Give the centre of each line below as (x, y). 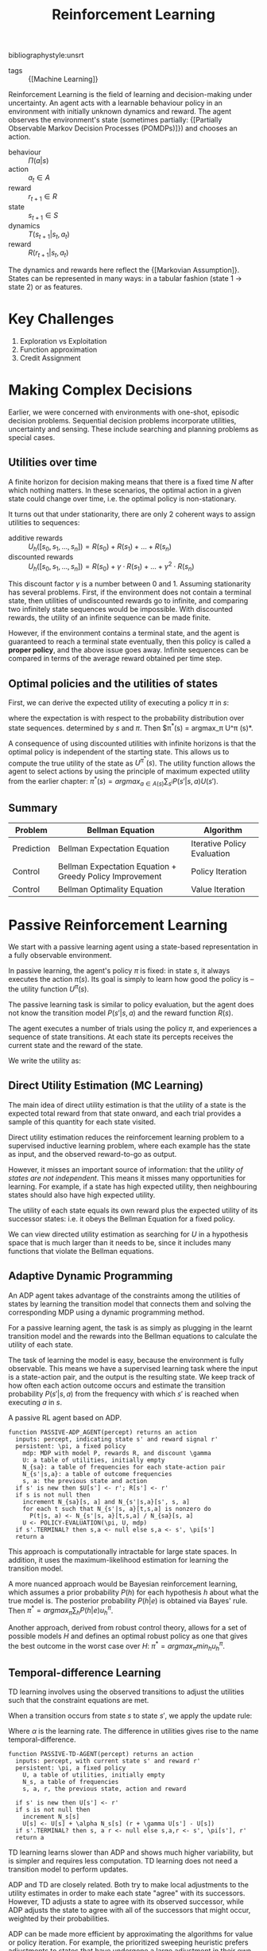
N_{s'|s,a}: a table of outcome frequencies (97, 1474)
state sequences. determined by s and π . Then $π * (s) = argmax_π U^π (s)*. (131, 727)
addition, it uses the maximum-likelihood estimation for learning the (118, 1560)
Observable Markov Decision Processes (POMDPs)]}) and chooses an (123, 128)
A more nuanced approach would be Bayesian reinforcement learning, (123, 1583)
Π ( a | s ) (39, 161)
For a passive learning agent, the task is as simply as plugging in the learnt (130, 1327)
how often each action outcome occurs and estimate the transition (117, 1385)
